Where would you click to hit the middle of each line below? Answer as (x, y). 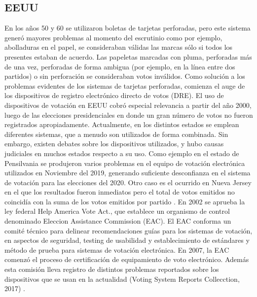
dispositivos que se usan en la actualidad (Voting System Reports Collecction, (122, 279)
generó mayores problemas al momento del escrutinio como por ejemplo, (113, 37)
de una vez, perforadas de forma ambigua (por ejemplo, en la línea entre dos (120, 66)
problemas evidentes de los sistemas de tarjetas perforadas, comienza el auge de (125, 85)
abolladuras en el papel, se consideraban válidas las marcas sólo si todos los (119, 47)
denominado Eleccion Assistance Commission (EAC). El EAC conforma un (118, 221)
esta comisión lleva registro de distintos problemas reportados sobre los (112, 269)
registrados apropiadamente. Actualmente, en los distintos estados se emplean (122, 124)
